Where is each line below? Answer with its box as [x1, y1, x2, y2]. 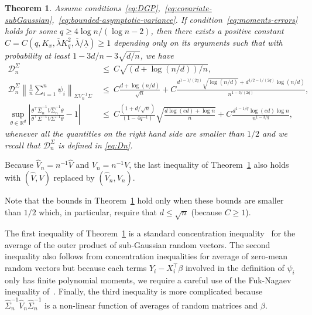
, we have [140, 49, 174, 61]
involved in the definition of [185, 262, 284, 274]
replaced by [53, 171, 95, 183]
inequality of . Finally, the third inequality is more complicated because [5, 285, 263, 297]
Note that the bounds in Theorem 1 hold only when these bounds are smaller [5, 194, 284, 206]
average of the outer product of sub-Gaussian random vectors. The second [5, 238, 270, 250]
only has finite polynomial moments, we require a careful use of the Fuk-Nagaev [5, 273, 292, 286]
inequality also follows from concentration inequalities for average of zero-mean [5, 250, 288, 262]
